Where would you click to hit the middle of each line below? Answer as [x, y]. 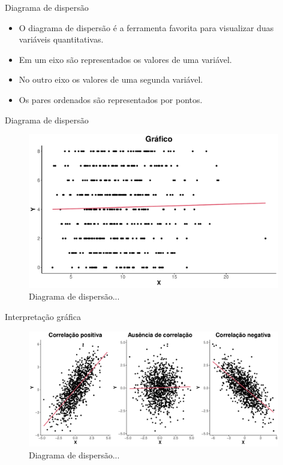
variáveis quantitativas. [61, 39]
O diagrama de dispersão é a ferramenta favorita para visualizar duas [146, 27]
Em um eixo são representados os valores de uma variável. [125, 59]
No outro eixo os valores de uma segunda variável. [111, 79]
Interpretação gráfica [43, 316]
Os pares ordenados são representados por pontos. [111, 99]
